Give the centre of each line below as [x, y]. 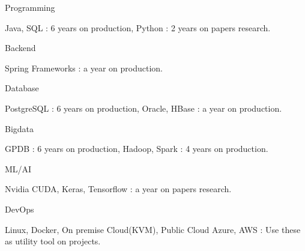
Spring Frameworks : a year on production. [84, 68]
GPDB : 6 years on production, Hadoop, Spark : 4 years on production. [137, 149]
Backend [20, 48]
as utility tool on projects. [53, 241]
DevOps [20, 209]
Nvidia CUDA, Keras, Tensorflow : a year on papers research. [118, 189]
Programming [30, 7]
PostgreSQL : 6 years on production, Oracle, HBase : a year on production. [143, 108]
